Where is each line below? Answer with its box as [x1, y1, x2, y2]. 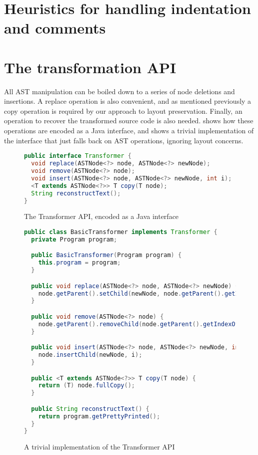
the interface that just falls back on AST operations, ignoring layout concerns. [4, 135, 243, 145]
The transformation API [4, 57, 176, 77]
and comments [4, 18, 106, 38]
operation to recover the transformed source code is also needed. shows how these [4, 115, 253, 126]
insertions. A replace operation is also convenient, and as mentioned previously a [4, 96, 251, 106]
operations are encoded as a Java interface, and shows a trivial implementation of [4, 125, 254, 136]
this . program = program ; [38, 259, 121, 267]
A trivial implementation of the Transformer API [24, 441, 175, 452]
